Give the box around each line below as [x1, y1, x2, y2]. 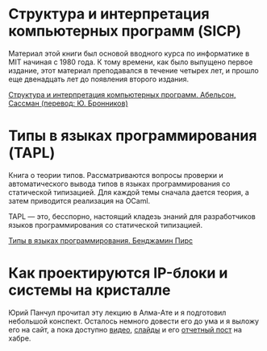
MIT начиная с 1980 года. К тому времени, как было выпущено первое [8, 57, 253, 67]
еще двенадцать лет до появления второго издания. [8, 74, 190, 84]
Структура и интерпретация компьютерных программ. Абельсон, [8, 89, 236, 99]
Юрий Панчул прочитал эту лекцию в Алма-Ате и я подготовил [8, 308, 227, 317]
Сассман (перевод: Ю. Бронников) [8, 98, 128, 108]
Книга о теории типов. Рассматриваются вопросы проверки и [8, 170, 223, 180]
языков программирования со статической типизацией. [8, 220, 203, 229]
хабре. [8, 333, 31, 343]
